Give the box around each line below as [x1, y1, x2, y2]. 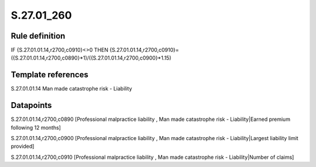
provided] [11, 143, 35, 150]
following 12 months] [11, 124, 61, 131]
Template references [11, 70, 89, 80]
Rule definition [11, 31, 66, 41]
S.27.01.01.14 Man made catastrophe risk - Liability [11, 85, 132, 92]
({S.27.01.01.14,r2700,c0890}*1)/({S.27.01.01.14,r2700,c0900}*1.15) [11, 54, 172, 61]
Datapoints [11, 100, 52, 110]
